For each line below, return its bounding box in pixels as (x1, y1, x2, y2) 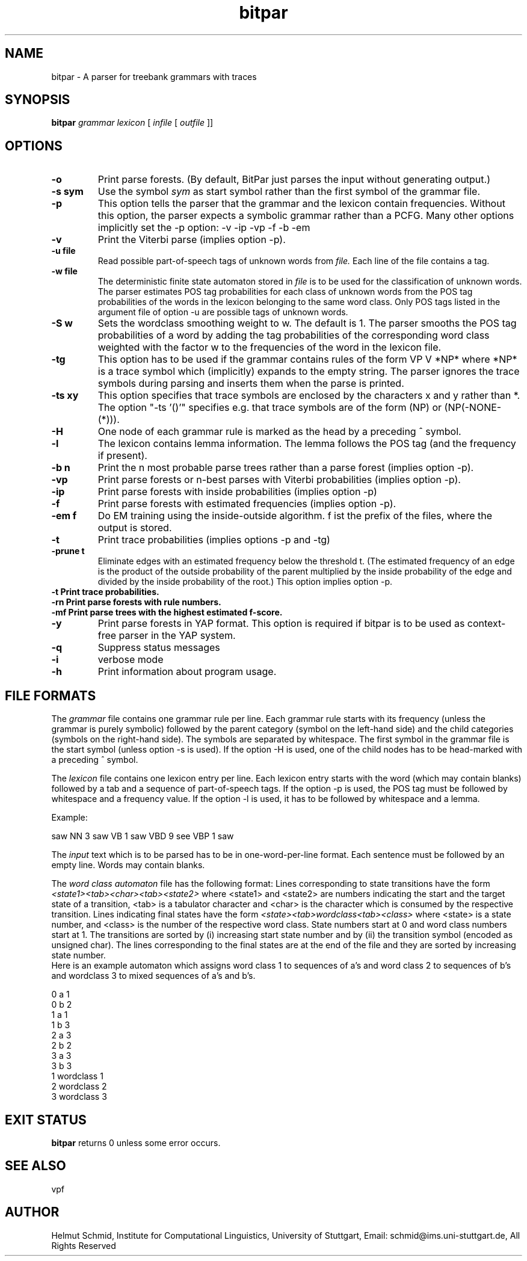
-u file (51, 245, 76, 256)
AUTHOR (5, 1204, 60, 1220)
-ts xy (51, 389, 79, 402)
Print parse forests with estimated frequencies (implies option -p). (97, 498, 396, 510)
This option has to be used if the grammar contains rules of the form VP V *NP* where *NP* (97, 353, 517, 366)
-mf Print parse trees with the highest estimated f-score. (51, 607, 283, 618)
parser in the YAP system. (119, 629, 236, 642)
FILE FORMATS (5, 688, 96, 703)
